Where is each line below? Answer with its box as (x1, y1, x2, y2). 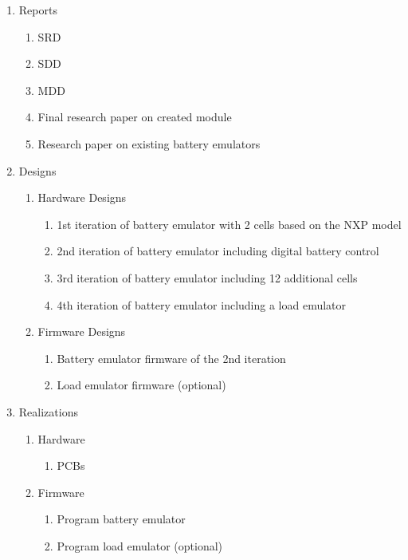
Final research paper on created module (37, 108, 232, 125)
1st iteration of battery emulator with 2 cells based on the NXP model (57, 215, 402, 232)
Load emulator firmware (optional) (57, 377, 226, 393)
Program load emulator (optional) (57, 537, 223, 554)
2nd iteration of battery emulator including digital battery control (57, 243, 379, 259)
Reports (18, 2, 57, 18)
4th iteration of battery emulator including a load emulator (57, 296, 347, 313)
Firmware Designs (37, 323, 126, 340)
